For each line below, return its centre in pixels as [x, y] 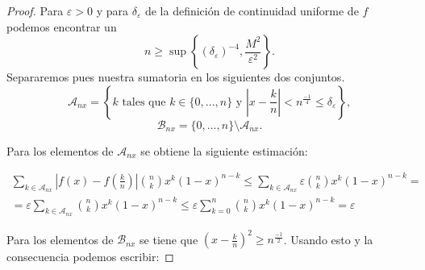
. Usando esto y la [328, 239]
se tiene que [169, 239]
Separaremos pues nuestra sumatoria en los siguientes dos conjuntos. [176, 77]
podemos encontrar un [62, 26]
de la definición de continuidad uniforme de [252, 10]
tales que [144, 102]
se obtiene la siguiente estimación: [224, 150]
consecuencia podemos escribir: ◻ [90, 257]
